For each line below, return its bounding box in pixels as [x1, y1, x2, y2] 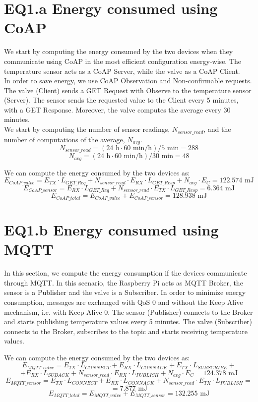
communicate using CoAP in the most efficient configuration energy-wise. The [4, 56, 242, 66]
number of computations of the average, [4, 134, 125, 144]
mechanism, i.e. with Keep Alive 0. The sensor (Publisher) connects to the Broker [4, 306, 253, 317]
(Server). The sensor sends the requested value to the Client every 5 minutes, [4, 95, 239, 105]
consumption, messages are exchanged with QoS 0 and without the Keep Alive [4, 296, 243, 307]
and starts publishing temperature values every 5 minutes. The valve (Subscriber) [4, 316, 253, 327]
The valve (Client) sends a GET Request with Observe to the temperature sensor [4, 85, 252, 95]
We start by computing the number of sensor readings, [4, 124, 170, 134]
